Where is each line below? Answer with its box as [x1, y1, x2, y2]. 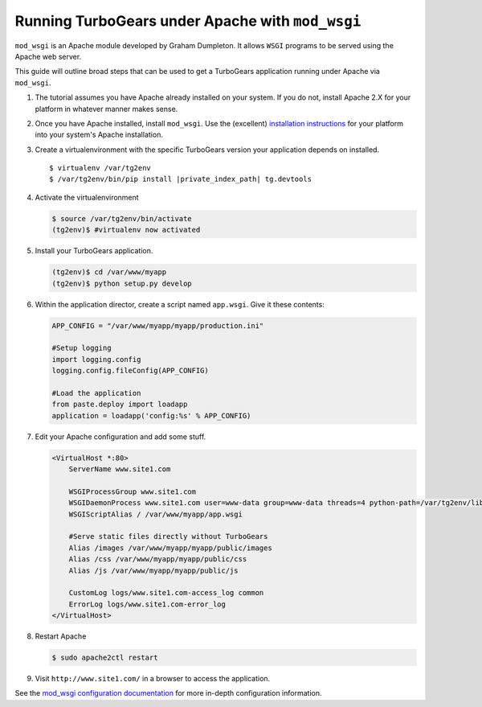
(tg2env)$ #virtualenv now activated [51, 225, 201, 235]
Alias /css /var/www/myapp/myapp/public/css [68, 555, 247, 564]
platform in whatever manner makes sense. [35, 104, 178, 113]
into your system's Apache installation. [35, 129, 164, 140]
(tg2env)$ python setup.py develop [51, 278, 192, 288]
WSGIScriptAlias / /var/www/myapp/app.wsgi [68, 509, 243, 519]
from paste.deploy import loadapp [51, 400, 188, 409]
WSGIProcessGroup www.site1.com [68, 487, 197, 496]
